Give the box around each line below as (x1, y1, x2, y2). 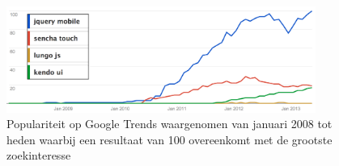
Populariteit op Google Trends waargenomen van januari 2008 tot (6, 115, 333, 132)
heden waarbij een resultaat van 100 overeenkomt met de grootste (6, 131, 333, 147)
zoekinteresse (6, 147, 71, 164)
